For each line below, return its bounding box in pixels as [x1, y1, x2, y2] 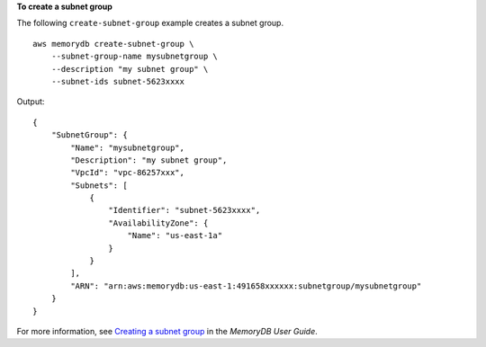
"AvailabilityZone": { [108, 218, 209, 228]
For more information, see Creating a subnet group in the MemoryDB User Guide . [16, 325, 319, 336]
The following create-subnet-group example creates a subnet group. [16, 18, 283, 29]
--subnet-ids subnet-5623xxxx [50, 76, 184, 86]
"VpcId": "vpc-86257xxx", [70, 167, 184, 178]
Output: [16, 96, 45, 107]
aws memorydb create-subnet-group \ [32, 39, 194, 49]
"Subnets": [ [70, 180, 128, 191]
